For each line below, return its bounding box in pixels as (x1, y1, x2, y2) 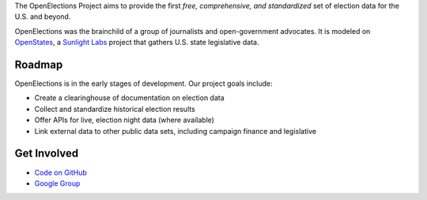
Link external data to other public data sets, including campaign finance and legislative (34, 126, 316, 135)
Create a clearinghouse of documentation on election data (34, 93, 225, 102)
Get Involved (14, 146, 79, 161)
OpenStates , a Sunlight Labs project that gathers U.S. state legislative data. (14, 38, 259, 47)
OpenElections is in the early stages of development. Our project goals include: (14, 79, 273, 88)
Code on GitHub (34, 168, 87, 177)
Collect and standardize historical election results (34, 104, 195, 113)
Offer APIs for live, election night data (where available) (34, 115, 215, 125)
